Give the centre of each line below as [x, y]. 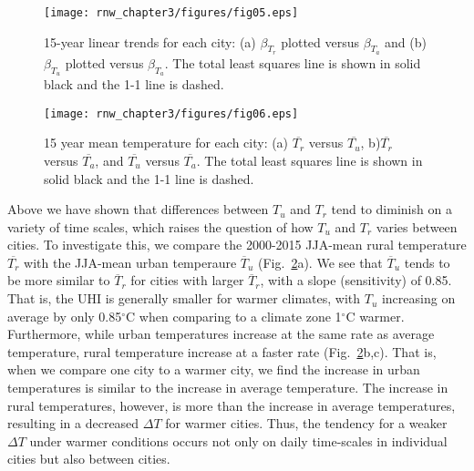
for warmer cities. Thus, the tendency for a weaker [306, 423]
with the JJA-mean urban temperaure [130, 262]
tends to [427, 262]
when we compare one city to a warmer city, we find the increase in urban [214, 369]
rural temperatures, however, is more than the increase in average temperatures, [232, 405]
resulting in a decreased [73, 423]
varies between [417, 226]
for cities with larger [187, 280]
